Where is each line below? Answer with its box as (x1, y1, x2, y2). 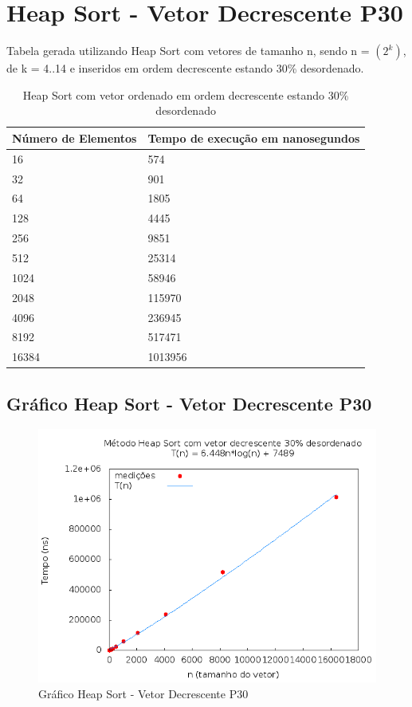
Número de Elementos (12, 129, 137, 146)
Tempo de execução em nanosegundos (147, 129, 360, 146)
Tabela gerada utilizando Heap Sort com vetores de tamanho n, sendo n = (6, 42, 370, 59)
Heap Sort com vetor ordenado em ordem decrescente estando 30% (22, 86, 349, 103)
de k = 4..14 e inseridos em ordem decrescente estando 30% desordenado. (6, 60, 364, 77)
